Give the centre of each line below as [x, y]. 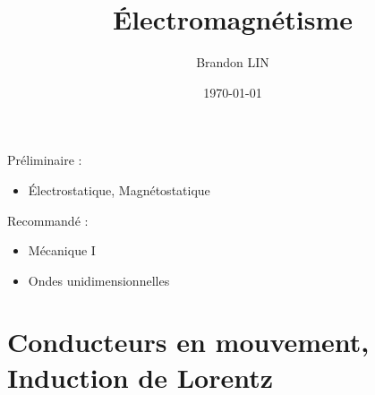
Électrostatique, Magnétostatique [119, 189]
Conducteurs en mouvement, [188, 342]
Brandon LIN [233, 62]
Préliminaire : [45, 160]
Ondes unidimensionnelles [99, 280]
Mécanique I [62, 250]
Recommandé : [48, 220]
